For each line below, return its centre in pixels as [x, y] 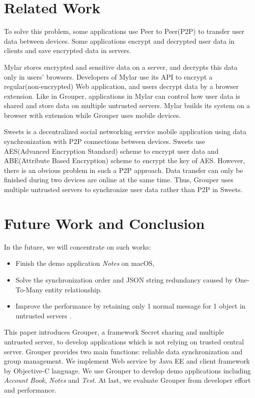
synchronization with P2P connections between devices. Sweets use [105, 141]
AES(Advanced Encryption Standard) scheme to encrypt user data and [111, 151]
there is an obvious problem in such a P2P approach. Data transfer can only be [124, 170]
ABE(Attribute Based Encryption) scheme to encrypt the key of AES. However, [125, 160]
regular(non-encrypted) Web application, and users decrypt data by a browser [121, 86]
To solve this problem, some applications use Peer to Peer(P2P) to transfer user [124, 31]
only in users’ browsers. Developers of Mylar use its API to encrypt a [108, 76]
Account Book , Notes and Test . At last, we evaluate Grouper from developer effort [127, 380]
